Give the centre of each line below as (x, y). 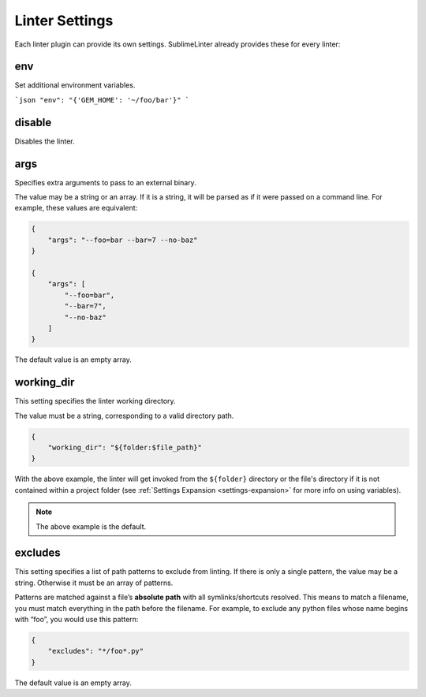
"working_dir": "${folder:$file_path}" (125, 447)
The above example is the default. (91, 526)
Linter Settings (64, 20)
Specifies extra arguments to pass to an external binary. (105, 182)
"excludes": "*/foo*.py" (96, 651)
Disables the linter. (45, 141)
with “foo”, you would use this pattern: (77, 619)
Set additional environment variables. (75, 85)
